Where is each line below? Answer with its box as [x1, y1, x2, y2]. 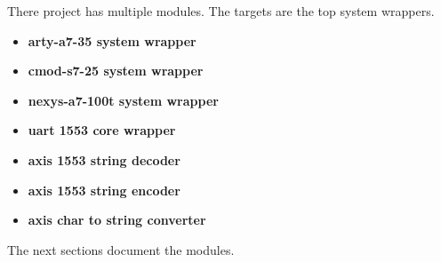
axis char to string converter [28, 210, 206, 229]
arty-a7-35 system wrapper [28, 31, 196, 50]
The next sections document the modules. [7, 240, 235, 258]
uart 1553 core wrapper [28, 121, 176, 139]
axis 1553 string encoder [28, 180, 180, 199]
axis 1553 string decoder [28, 150, 180, 169]
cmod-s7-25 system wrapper [28, 61, 204, 80]
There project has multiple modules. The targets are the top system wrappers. [7, 2, 435, 20]
